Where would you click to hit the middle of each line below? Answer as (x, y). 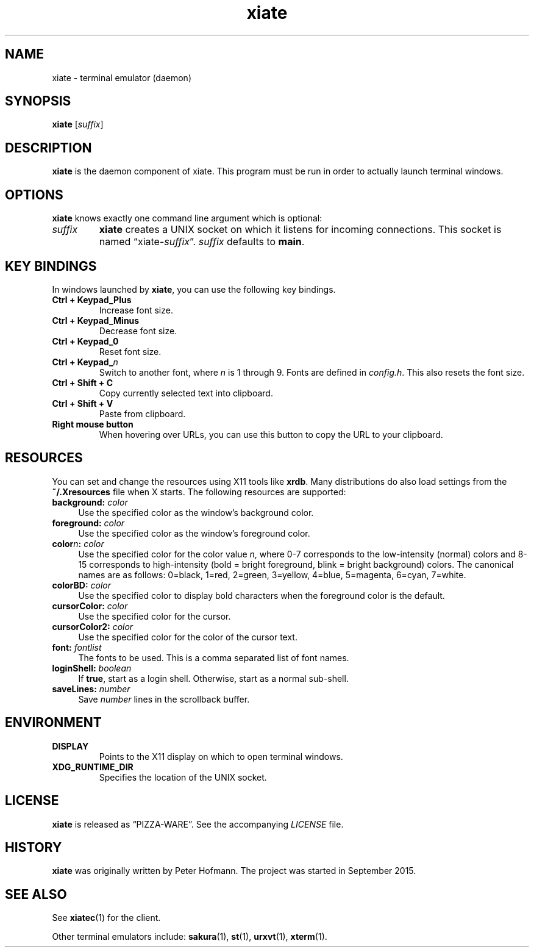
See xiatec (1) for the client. (106, 918)
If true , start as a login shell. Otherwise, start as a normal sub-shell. (213, 678)
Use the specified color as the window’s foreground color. (194, 533)
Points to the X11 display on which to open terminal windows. (221, 756)
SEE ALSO (36, 894)
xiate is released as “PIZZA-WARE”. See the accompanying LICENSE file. (198, 824)
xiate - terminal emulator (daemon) (122, 77)
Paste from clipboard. (142, 413)
